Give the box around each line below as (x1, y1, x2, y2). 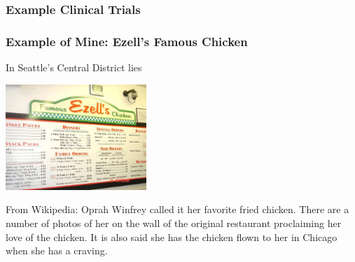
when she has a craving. (6, 243, 108, 258)
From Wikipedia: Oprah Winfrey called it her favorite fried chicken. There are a (6, 202, 349, 217)
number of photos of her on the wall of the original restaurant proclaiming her (6, 216, 342, 231)
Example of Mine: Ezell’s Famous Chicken (6, 32, 248, 50)
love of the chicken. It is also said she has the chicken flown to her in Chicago (6, 229, 337, 244)
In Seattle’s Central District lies (6, 60, 142, 75)
